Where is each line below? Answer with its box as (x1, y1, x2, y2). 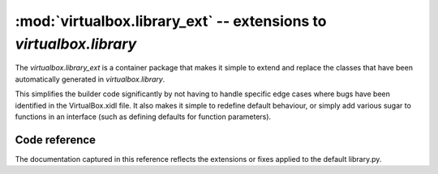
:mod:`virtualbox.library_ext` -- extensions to (15, 12, 327, 30)
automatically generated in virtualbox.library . (15, 74, 165, 84)
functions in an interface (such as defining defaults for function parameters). (15, 112, 272, 121)
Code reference (15, 133, 97, 146)
